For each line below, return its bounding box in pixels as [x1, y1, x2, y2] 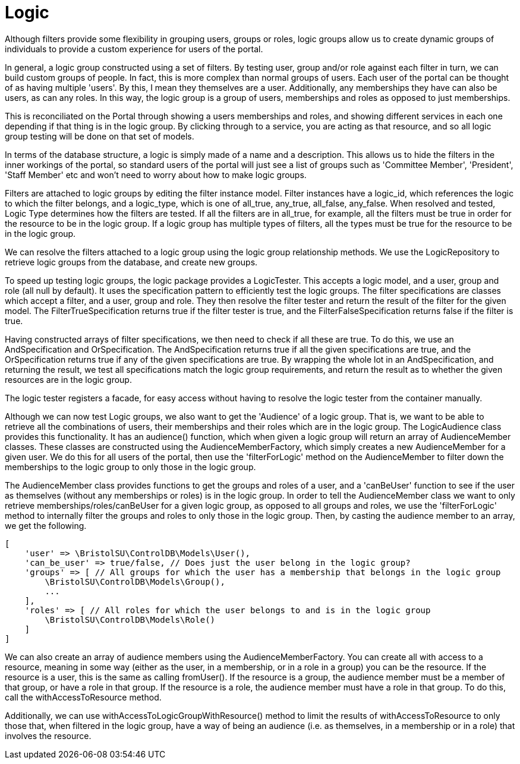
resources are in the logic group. [5, 374, 132, 385]
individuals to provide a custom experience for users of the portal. [5, 43, 263, 54]
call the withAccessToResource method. [5, 692, 162, 702]
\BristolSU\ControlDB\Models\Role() [45, 614, 216, 624]
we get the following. [5, 520, 87, 531]
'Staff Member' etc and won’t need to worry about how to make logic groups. [5, 169, 307, 180]
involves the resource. [5, 730, 92, 741]
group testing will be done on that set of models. [5, 131, 194, 141]
